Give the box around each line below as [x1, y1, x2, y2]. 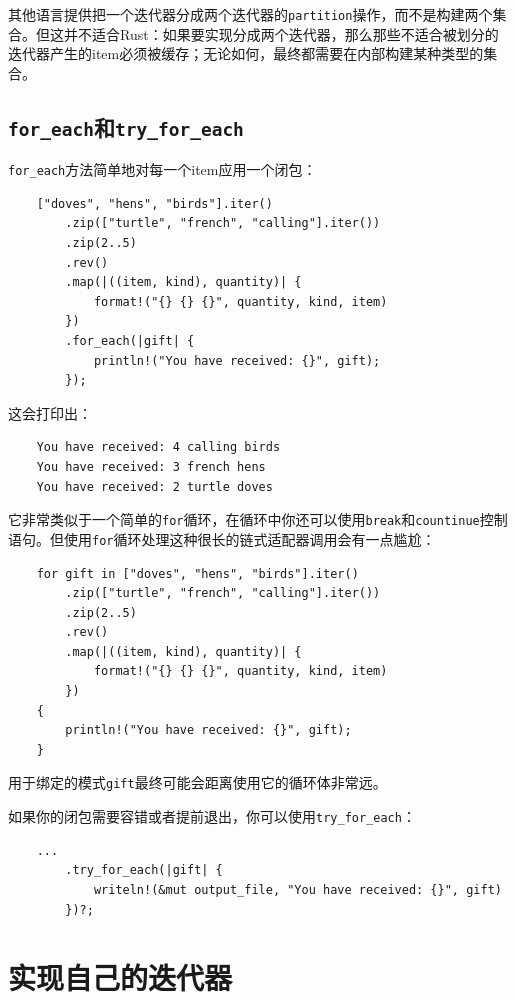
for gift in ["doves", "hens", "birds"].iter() [36, 566, 359, 581]
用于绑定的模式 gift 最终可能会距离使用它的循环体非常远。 [8, 772, 387, 793]
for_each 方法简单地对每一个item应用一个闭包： [8, 159, 317, 180]
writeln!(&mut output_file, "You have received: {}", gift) [93, 882, 502, 897]
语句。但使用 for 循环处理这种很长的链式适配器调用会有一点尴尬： [8, 528, 436, 549]
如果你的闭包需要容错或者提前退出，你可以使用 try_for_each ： [8, 806, 416, 827]
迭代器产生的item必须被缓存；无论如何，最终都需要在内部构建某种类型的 [8, 43, 484, 64]
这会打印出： [8, 402, 92, 423]
